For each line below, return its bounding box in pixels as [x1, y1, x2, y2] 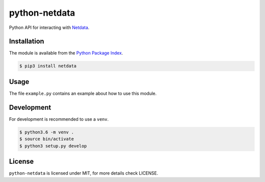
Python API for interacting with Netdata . [9, 25, 90, 30]
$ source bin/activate [19, 136, 74, 142]
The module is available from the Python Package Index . [9, 50, 123, 56]
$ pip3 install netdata [19, 63, 77, 69]
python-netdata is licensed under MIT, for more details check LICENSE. [9, 170, 159, 176]
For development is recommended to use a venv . [9, 116, 109, 122]
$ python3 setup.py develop [19, 143, 87, 149]
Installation [9, 37, 44, 46]
